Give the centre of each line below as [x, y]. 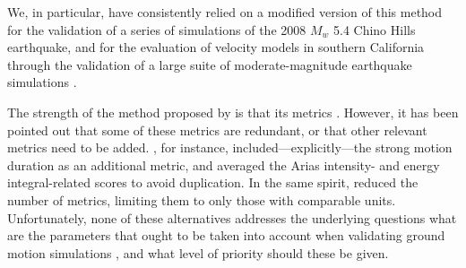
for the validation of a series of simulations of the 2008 [157, 29]
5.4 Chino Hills [374, 29]
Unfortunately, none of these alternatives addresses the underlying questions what [232, 217]
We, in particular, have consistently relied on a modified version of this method [225, 12]
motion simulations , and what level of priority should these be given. [198, 252]
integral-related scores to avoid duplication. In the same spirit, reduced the [213, 182]
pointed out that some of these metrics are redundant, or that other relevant [217, 130]
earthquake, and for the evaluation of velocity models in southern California [216, 47]
